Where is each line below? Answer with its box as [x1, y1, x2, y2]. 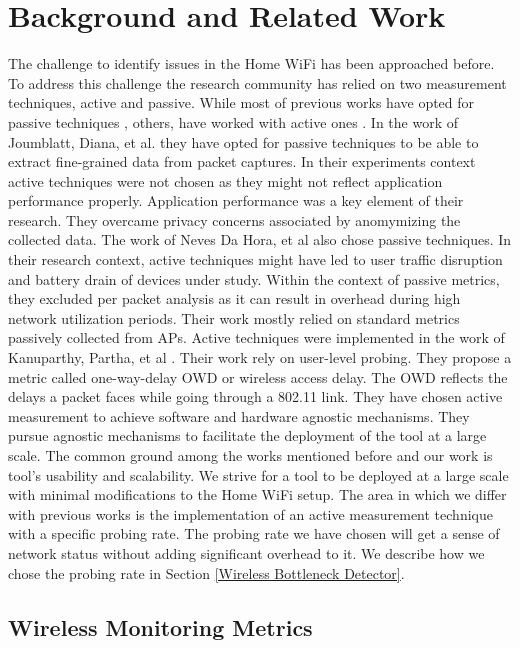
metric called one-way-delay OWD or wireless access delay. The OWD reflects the [8, 366, 508, 387]
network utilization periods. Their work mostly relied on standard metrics [8, 307, 460, 328]
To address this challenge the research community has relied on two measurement [8, 72, 507, 93]
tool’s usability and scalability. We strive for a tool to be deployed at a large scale [8, 464, 509, 485]
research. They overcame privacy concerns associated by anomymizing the [8, 209, 461, 230]
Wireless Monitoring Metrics [8, 611, 313, 642]
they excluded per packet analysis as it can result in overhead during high [8, 288, 461, 309]
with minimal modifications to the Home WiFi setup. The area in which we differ [8, 484, 507, 505]
